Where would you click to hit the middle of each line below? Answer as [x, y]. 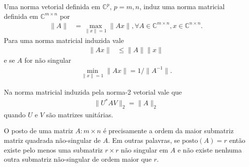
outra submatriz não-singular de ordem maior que [78, 159]
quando [15, 114]
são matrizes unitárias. [80, 114]
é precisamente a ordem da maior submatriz [169, 131]
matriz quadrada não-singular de [52, 140]
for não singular [48, 60]
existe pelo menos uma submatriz [54, 149]
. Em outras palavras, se [144, 140]
